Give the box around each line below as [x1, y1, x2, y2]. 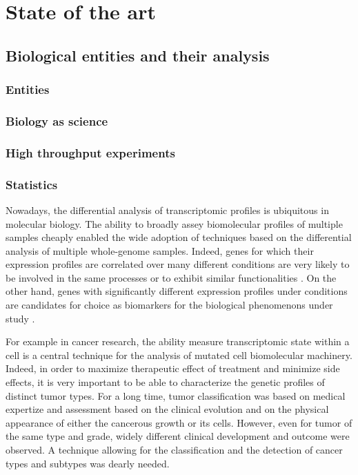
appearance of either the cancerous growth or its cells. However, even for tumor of [6, 415, 352, 429]
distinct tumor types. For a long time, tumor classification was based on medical [6, 388, 346, 403]
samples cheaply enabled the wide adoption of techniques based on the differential [6, 230, 352, 244]
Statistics [6, 175, 58, 193]
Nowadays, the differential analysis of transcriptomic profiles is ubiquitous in [6, 202, 329, 217]
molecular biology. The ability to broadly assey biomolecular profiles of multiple [6, 216, 343, 231]
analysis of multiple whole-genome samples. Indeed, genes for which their [6, 243, 314, 258]
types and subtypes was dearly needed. [6, 456, 170, 470]
